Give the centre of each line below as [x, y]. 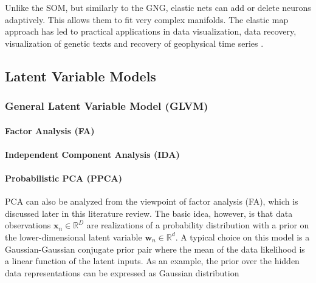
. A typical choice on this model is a [242, 237]
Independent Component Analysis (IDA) [92, 154]
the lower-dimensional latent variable [74, 237]
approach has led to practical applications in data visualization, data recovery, [151, 31]
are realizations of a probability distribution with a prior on [198, 225]
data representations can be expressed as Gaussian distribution [122, 272]
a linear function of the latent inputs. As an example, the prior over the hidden [152, 261]
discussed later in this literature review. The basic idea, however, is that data [149, 213]
